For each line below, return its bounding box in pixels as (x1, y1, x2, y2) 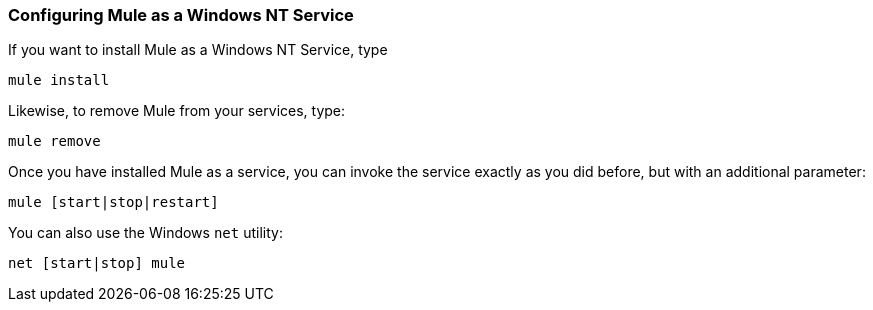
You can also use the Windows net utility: (8, 224, 283, 242)
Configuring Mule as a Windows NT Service (8, 5, 354, 25)
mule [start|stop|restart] (8, 194, 219, 211)
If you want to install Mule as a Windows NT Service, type (8, 41, 388, 59)
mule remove (8, 133, 101, 150)
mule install (8, 72, 110, 89)
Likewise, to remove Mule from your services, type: (8, 102, 346, 120)
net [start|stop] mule (8, 255, 186, 272)
